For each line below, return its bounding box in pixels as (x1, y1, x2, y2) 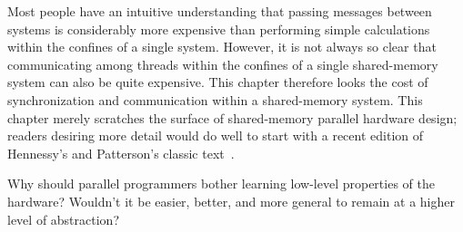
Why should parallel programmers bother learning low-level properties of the (7, 174, 435, 193)
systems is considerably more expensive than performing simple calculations (7, 19, 430, 38)
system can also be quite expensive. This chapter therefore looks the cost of (7, 72, 428, 92)
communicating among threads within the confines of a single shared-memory (7, 54, 438, 73)
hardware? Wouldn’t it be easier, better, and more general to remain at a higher (7, 191, 455, 210)
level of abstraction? (7, 209, 120, 228)
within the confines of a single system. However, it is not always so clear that (7, 37, 437, 56)
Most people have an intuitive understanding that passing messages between (7, 2, 432, 20)
